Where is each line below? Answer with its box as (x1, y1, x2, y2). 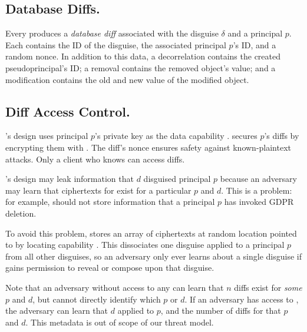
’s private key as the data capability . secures (95, 130, 258, 142)
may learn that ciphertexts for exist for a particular (5, 184, 192, 196)
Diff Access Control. (5, 102, 130, 120)
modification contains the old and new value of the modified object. (5, 73, 249, 85)
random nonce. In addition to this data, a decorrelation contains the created (5, 50, 280, 62)
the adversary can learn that (5, 304, 108, 317)
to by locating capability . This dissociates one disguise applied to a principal (5, 238, 285, 251)
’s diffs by (264, 130, 299, 142)
